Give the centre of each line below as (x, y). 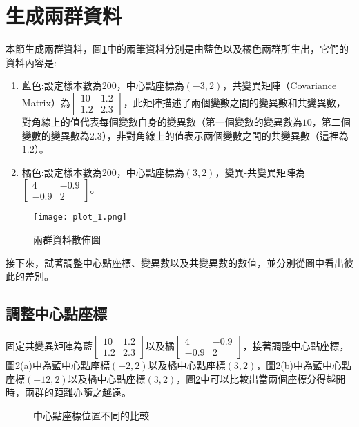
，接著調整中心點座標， (296, 345)
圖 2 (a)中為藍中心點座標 (58, 364)
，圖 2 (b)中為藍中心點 (304, 364)
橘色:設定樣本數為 (62, 172)
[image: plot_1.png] (80, 217)
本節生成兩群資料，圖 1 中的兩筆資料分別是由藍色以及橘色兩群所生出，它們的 (177, 49)
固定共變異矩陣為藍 (49, 345)
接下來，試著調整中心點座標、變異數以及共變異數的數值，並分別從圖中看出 (175, 262)
